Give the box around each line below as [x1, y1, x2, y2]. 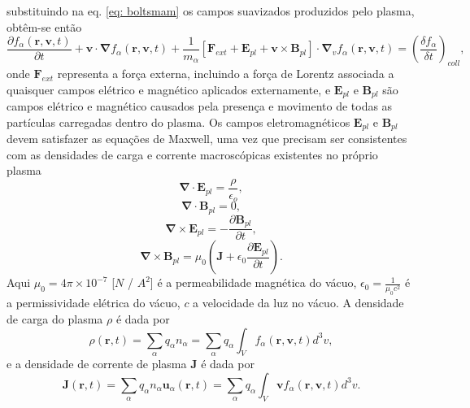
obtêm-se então [7, 18, 82, 35]
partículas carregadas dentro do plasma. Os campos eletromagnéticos [7, 113, 350, 130]
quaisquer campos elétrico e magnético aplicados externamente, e [7, 80, 331, 98]
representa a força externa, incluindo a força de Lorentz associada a [57, 64, 394, 81]
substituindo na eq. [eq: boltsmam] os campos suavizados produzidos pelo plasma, [7, 2, 415, 19]
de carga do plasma [7, 310, 103, 327]
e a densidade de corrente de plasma [7, 355, 187, 372]
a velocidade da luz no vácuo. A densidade [193, 294, 404, 311]
